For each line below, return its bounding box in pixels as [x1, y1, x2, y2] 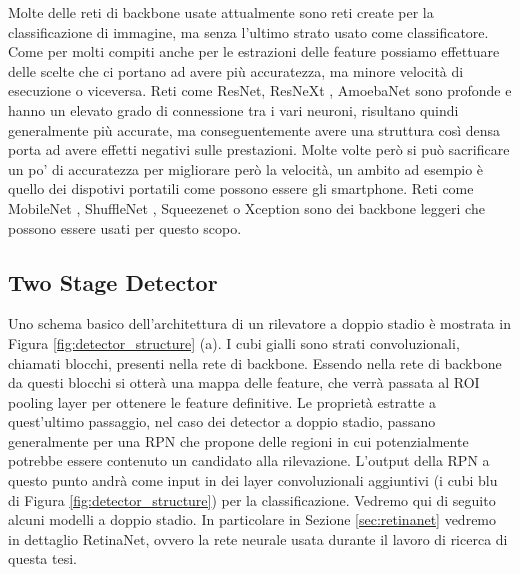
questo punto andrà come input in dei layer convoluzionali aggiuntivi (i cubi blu [8, 470, 498, 491]
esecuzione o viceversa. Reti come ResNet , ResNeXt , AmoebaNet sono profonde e [8, 80, 512, 101]
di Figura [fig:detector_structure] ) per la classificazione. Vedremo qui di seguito [8, 489, 496, 510]
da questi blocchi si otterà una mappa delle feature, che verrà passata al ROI [8, 372, 480, 393]
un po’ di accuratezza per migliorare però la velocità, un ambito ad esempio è [8, 158, 484, 179]
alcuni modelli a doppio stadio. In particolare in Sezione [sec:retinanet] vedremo [8, 509, 497, 530]
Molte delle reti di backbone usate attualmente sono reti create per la [8, 2, 434, 22]
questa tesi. [8, 548, 77, 569]
